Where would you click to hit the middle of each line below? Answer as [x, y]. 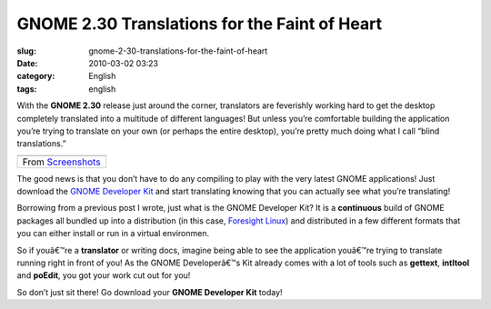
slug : [26, 51]
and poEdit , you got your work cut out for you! [104, 275]
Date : [27, 63]
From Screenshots [61, 162]
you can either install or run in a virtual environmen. [113, 234]
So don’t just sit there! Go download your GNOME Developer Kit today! [150, 292]
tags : [27, 89]
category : [36, 76]
